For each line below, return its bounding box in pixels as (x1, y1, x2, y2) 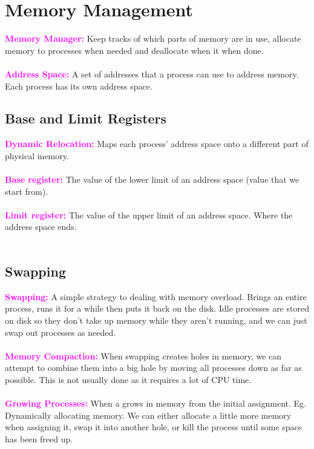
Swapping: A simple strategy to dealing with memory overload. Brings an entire (5, 290, 307, 303)
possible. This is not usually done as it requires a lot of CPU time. (5, 373, 252, 385)
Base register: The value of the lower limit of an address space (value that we (5, 173, 299, 186)
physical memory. (5, 149, 69, 162)
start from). (5, 185, 48, 197)
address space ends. (5, 220, 77, 233)
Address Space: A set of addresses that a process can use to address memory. (5, 67, 299, 80)
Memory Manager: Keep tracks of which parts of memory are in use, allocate (5, 32, 301, 45)
